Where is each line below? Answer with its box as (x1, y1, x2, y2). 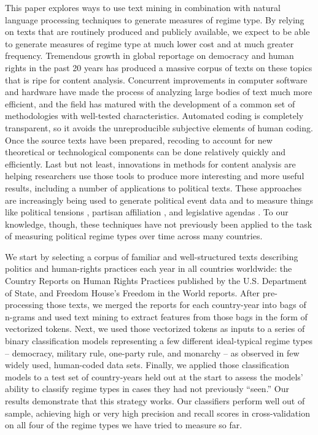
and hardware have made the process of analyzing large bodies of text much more (5, 85, 312, 98)
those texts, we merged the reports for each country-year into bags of (46, 298, 306, 311)
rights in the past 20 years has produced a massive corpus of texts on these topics (5, 61, 312, 74)
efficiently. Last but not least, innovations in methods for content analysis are (5, 157, 296, 170)
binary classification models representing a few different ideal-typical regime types (5, 334, 313, 347)
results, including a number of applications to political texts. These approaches (5, 181, 302, 194)
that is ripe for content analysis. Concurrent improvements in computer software (5, 73, 308, 86)
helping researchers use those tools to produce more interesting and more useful (5, 169, 304, 182)
